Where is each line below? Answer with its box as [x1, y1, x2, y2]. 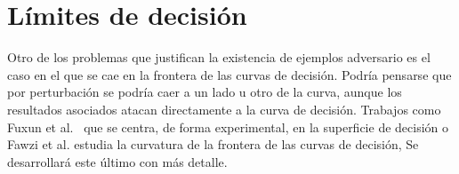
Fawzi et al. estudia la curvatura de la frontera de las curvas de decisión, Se [7, 135, 419, 154]
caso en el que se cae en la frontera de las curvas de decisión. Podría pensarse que [7, 65, 452, 83]
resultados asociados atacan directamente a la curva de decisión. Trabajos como [7, 99, 441, 118]
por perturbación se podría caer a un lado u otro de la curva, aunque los [7, 83, 402, 101]
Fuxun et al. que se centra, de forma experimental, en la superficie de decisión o [7, 117, 449, 136]
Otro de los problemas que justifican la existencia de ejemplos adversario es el [7, 48, 431, 67]
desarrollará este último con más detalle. [7, 152, 228, 170]
